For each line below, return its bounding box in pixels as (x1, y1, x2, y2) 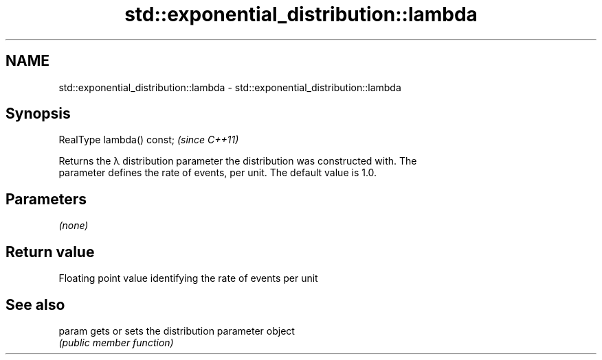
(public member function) (58, 336, 174, 348)
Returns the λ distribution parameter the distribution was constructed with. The (58, 155, 417, 167)
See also (5, 296, 65, 313)
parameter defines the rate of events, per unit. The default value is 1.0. (58, 167, 377, 179)
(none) (58, 219, 89, 232)
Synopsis (5, 105, 71, 123)
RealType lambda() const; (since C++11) (58, 134, 239, 146)
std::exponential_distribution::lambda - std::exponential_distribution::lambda (58, 81, 401, 93)
